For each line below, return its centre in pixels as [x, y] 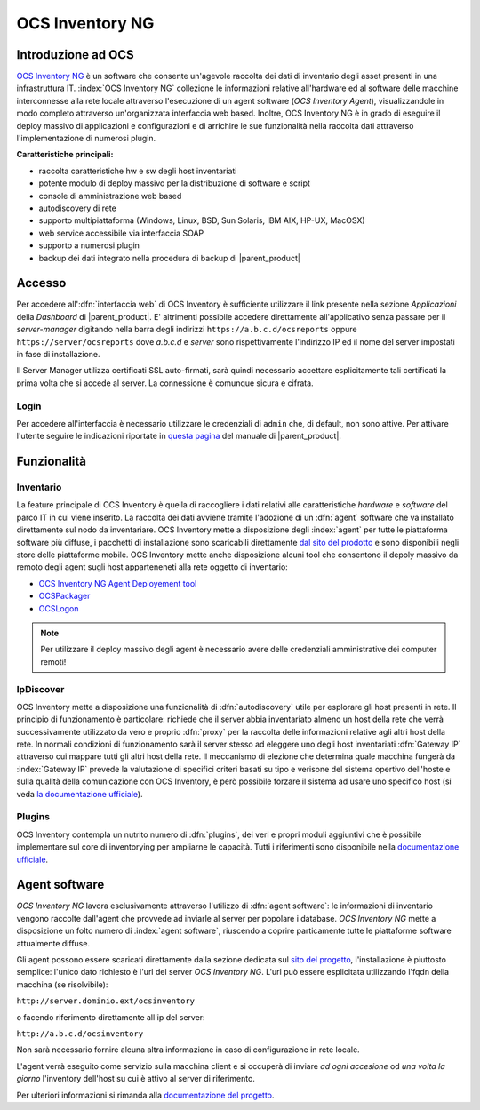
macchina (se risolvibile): [62, 984]
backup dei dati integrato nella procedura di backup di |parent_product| [170, 258]
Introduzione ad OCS [75, 55]
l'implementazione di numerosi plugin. [86, 139]
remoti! [53, 661]
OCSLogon [59, 608]
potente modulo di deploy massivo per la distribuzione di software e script [175, 183]
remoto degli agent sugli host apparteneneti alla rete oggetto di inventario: [152, 567]
